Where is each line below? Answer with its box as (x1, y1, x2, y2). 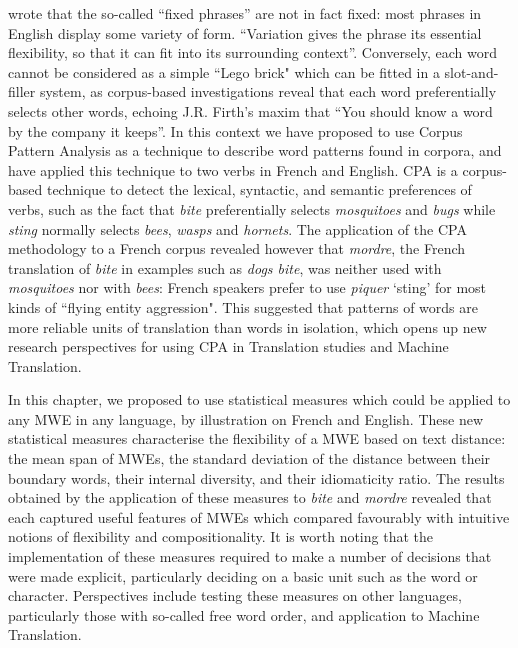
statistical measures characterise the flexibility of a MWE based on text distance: (8, 428, 506, 449)
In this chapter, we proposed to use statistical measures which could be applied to (8, 389, 511, 410)
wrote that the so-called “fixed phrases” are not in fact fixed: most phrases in (8, 3, 482, 23)
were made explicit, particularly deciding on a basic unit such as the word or (8, 565, 478, 586)
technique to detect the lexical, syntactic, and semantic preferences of (46, 179, 472, 200)
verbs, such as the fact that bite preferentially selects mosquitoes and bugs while (8, 198, 496, 219)
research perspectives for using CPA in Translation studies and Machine (8, 336, 449, 357)
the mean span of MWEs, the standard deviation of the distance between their (8, 448, 491, 469)
